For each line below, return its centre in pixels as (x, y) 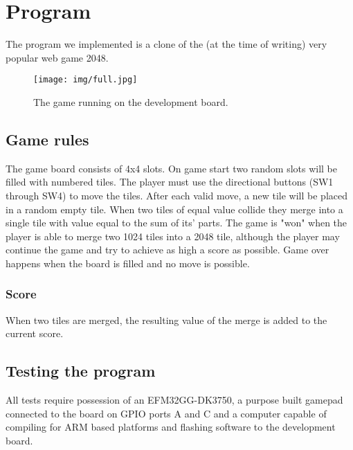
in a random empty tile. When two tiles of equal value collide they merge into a (174, 209)
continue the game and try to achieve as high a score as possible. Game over (168, 250)
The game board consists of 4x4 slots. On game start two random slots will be (172, 168)
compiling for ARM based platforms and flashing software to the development (171, 427)
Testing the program (81, 371)
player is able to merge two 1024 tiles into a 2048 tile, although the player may (173, 236)
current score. (35, 333)
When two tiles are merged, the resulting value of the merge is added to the (166, 319)
